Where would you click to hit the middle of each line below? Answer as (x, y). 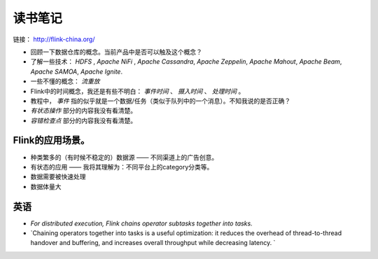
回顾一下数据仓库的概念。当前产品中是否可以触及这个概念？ (116, 52)
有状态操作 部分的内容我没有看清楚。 (83, 111)
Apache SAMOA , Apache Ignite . (76, 71)
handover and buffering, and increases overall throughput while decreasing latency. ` (153, 243)
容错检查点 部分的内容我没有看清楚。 (83, 120)
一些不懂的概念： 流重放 (65, 81)
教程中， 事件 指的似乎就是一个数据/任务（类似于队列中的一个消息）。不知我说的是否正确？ (160, 101)
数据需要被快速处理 (58, 177)
